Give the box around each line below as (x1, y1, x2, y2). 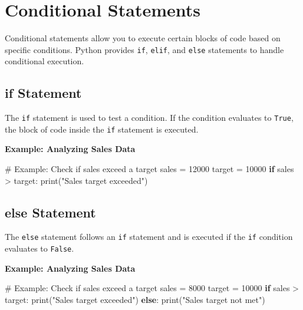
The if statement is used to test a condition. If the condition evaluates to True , (5, 111, 294, 124)
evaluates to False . (5, 242, 74, 255)
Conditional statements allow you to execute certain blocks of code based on (5, 32, 281, 44)
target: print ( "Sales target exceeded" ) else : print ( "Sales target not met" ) (5, 293, 265, 305)
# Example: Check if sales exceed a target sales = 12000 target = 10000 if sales (5, 163, 294, 175)
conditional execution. (5, 55, 84, 67)
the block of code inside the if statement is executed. (5, 123, 199, 135)
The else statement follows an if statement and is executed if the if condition (5, 230, 293, 243)
